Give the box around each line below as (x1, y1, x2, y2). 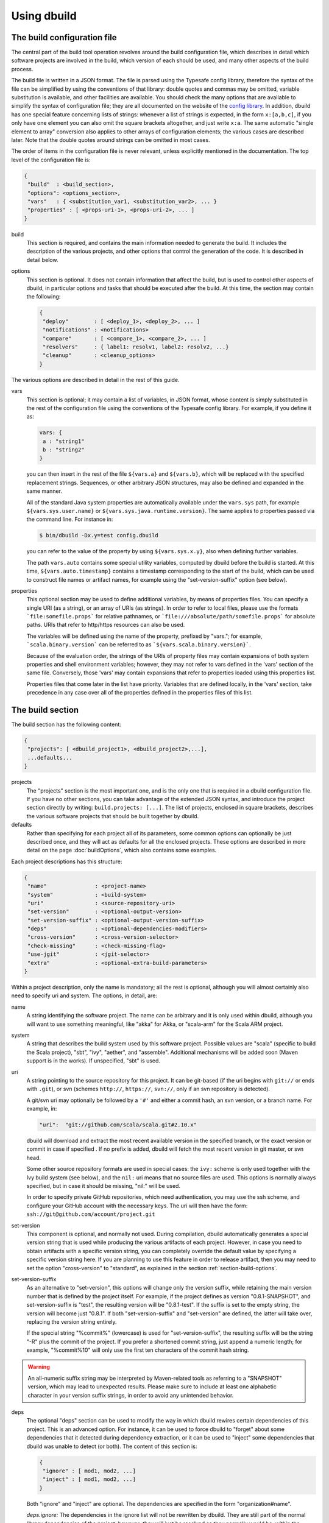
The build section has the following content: (11, 721, 121, 728)
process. (11, 65, 34, 72)
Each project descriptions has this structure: (11, 858, 122, 865)
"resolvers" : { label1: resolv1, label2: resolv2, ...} (43, 343, 229, 350)
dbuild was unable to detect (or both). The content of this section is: (26, 1443, 197, 1450)
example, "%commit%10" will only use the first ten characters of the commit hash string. (26, 1346, 249, 1354)
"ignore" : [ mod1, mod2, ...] (43, 1467, 136, 1474)
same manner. (26, 487, 62, 495)
